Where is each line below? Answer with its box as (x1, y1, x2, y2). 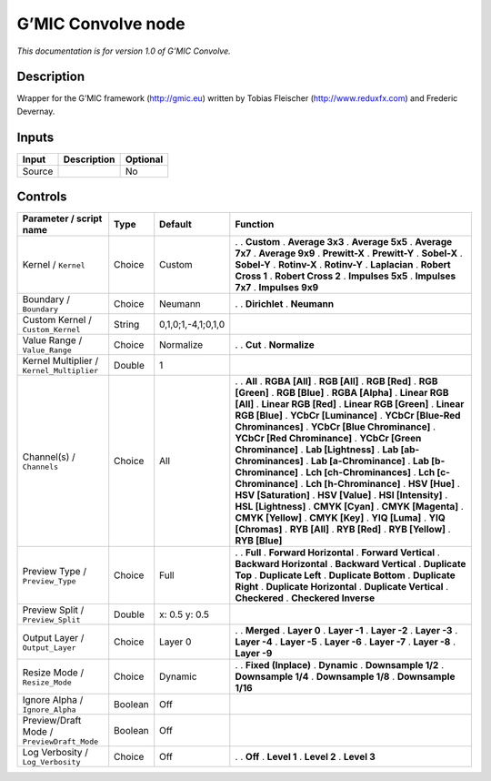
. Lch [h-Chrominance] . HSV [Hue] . (300, 478, 461, 491)
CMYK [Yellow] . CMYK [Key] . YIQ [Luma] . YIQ (235, 512, 446, 524)
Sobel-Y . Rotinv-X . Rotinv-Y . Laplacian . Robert (235, 259, 451, 271)
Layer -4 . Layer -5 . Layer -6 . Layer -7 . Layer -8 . (235, 635, 456, 648)
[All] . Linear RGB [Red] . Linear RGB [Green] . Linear (235, 398, 465, 411)
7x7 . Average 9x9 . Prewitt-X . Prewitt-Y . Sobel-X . (235, 247, 463, 259)
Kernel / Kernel (22, 259, 85, 271)
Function (235, 218, 275, 231)
